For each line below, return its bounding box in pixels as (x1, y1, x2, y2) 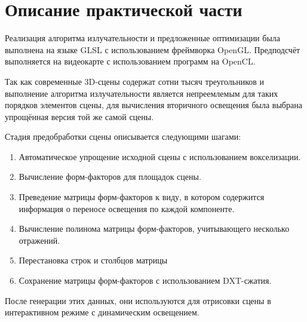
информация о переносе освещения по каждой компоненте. (19, 202, 235, 214)
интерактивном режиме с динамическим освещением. (5, 306, 199, 318)
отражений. (19, 234, 60, 246)
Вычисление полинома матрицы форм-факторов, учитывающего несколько (19, 222, 290, 235)
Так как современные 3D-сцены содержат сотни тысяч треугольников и (5, 75, 265, 87)
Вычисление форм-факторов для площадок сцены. (19, 170, 201, 183)
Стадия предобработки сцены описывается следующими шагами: (5, 130, 241, 143)
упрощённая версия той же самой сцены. (5, 110, 154, 122)
